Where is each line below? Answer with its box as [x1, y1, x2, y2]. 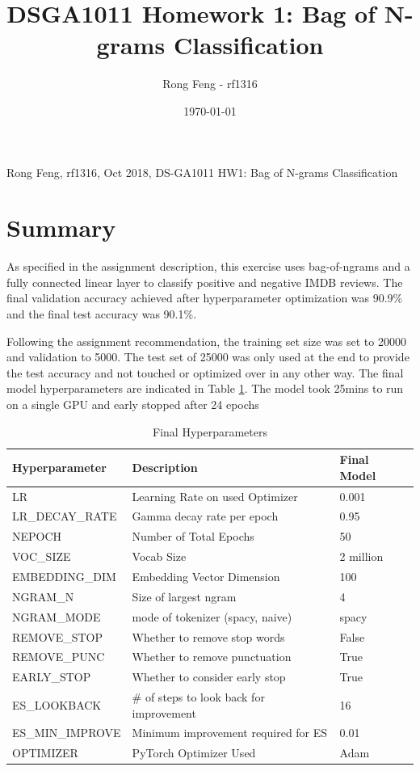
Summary [6, 211, 116, 244]
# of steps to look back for [132, 689, 265, 706]
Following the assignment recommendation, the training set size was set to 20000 [6, 332, 406, 349]
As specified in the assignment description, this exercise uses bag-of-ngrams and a [6, 258, 410, 275]
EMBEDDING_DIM [12, 567, 116, 584]
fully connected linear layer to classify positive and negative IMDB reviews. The [6, 273, 403, 290]
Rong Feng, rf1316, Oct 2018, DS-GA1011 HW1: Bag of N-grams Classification [6, 163, 398, 180]
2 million [339, 548, 384, 565]
